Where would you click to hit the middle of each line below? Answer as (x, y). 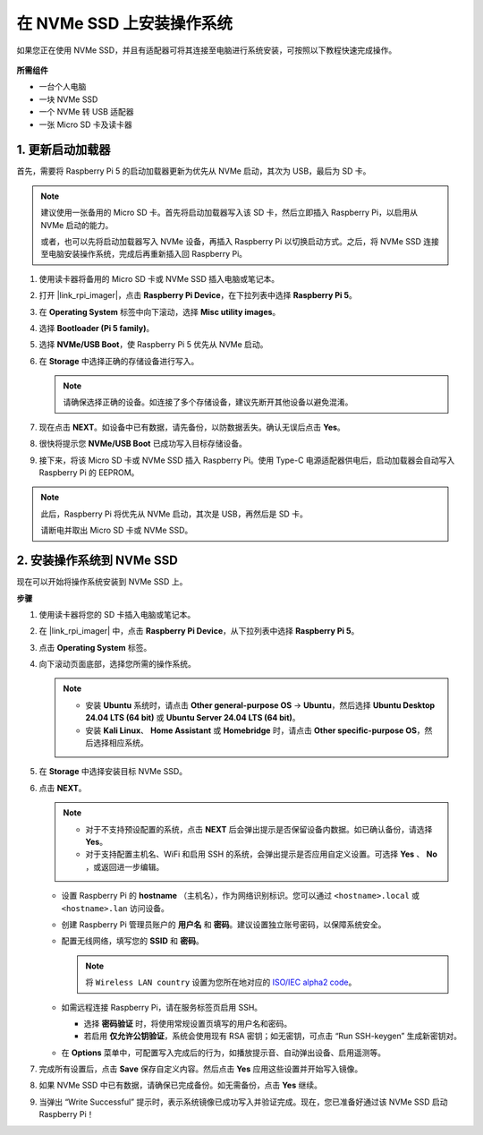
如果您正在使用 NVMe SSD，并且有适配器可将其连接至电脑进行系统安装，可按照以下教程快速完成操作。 (207, 50)
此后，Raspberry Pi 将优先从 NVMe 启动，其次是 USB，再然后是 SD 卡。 (174, 514)
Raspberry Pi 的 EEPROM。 (89, 473)
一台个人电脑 (63, 87)
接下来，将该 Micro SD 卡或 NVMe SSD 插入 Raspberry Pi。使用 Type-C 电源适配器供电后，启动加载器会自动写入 (247, 460)
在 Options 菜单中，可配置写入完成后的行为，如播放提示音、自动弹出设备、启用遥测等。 (224, 1053)
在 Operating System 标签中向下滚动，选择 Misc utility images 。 (160, 311)
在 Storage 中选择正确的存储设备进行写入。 (119, 361)
